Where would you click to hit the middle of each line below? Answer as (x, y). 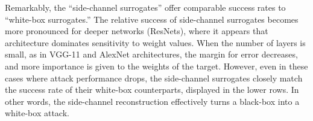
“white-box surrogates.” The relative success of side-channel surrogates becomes (152, 19)
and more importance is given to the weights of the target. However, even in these (156, 66)
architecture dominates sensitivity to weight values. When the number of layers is (155, 42)
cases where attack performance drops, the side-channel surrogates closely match (154, 78)
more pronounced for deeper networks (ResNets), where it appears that (137, 31)
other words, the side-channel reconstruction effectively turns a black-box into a (152, 101)
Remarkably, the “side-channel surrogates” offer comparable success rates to (145, 7)
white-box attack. (37, 113)
